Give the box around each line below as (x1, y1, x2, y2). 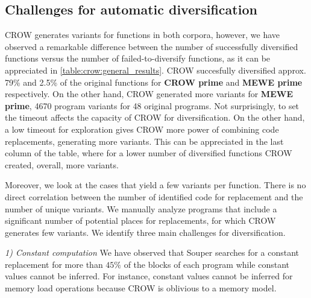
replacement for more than (5, 258, 103, 270)
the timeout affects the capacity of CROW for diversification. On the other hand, (5, 111, 305, 124)
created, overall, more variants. (5, 158, 119, 171)
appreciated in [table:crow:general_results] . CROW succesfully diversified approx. (5, 63, 306, 76)
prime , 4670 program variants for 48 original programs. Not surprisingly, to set (5, 99, 300, 112)
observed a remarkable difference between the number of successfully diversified (5, 40, 298, 52)
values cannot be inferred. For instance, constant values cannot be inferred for (5, 270, 293, 282)
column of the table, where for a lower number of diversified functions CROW (5, 147, 292, 159)
